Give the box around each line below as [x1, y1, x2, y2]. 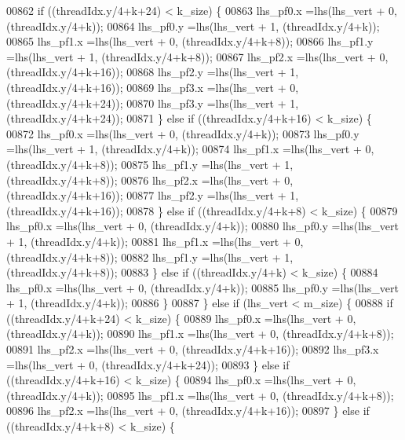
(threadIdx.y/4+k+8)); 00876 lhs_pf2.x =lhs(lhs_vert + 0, [6, 171, 294, 188]
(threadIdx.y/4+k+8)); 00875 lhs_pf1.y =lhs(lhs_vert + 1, [6, 156, 294, 172]
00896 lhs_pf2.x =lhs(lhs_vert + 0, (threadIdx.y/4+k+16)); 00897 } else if [6, 402, 370, 419]
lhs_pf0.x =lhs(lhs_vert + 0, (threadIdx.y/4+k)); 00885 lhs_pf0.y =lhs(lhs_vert [6, 279, 399, 295]
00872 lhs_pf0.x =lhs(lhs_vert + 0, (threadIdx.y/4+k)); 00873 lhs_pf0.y [6, 125, 359, 141]
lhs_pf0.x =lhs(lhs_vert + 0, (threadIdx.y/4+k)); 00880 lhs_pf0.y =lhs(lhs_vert [6, 218, 399, 234]
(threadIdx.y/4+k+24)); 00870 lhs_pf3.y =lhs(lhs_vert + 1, [6, 94, 299, 111]
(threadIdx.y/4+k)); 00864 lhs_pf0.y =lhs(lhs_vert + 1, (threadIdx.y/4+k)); [6, 17, 380, 34]
